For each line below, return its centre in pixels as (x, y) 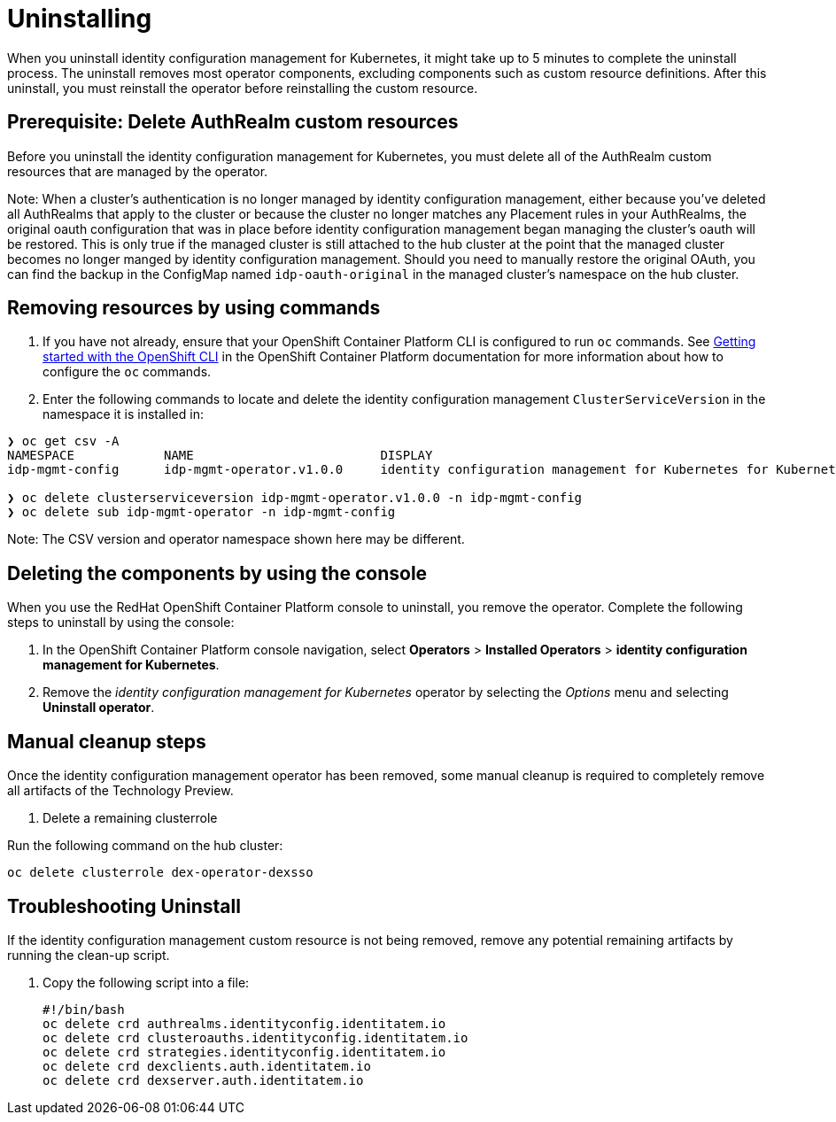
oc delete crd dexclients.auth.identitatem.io (207, 1066)
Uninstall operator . (99, 708)
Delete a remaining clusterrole (130, 818)
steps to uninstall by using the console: (121, 623)
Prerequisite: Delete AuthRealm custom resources (233, 122)
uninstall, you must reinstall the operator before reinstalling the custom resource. (243, 88)
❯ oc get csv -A (63, 441)
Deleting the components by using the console (217, 573)
